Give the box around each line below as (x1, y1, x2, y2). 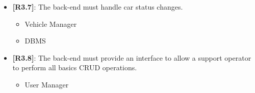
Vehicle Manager (24, 18, 77, 29)
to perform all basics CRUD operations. (12, 62, 137, 73)
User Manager (24, 79, 69, 89)
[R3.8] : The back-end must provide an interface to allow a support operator (12, 52, 251, 63)
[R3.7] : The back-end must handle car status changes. (12, 2, 183, 12)
